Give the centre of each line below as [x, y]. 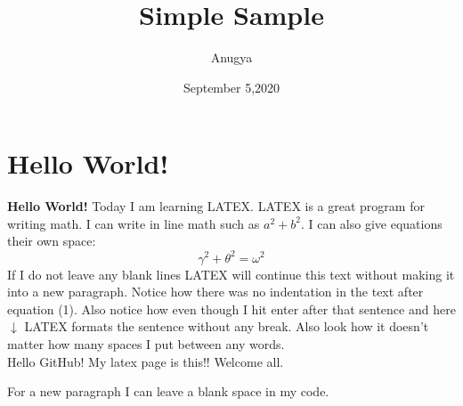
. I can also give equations [371, 223]
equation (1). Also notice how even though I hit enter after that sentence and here [231, 309]
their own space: [52, 241]
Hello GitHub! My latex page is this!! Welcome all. [146, 361]
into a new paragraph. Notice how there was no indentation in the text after [215, 292]
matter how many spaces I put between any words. [146, 343]
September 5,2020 [231, 87]
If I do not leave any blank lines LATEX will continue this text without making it [231, 274]
